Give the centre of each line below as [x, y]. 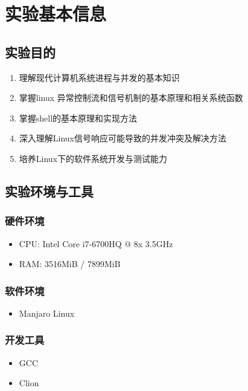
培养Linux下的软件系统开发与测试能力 [93, 158]
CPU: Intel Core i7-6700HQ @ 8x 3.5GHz [96, 243]
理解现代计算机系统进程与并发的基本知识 [99, 77]
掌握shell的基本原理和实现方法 [78, 118]
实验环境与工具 [49, 191]
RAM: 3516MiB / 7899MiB [70, 264]
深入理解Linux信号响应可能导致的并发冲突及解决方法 [123, 138]
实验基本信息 [56, 14]
